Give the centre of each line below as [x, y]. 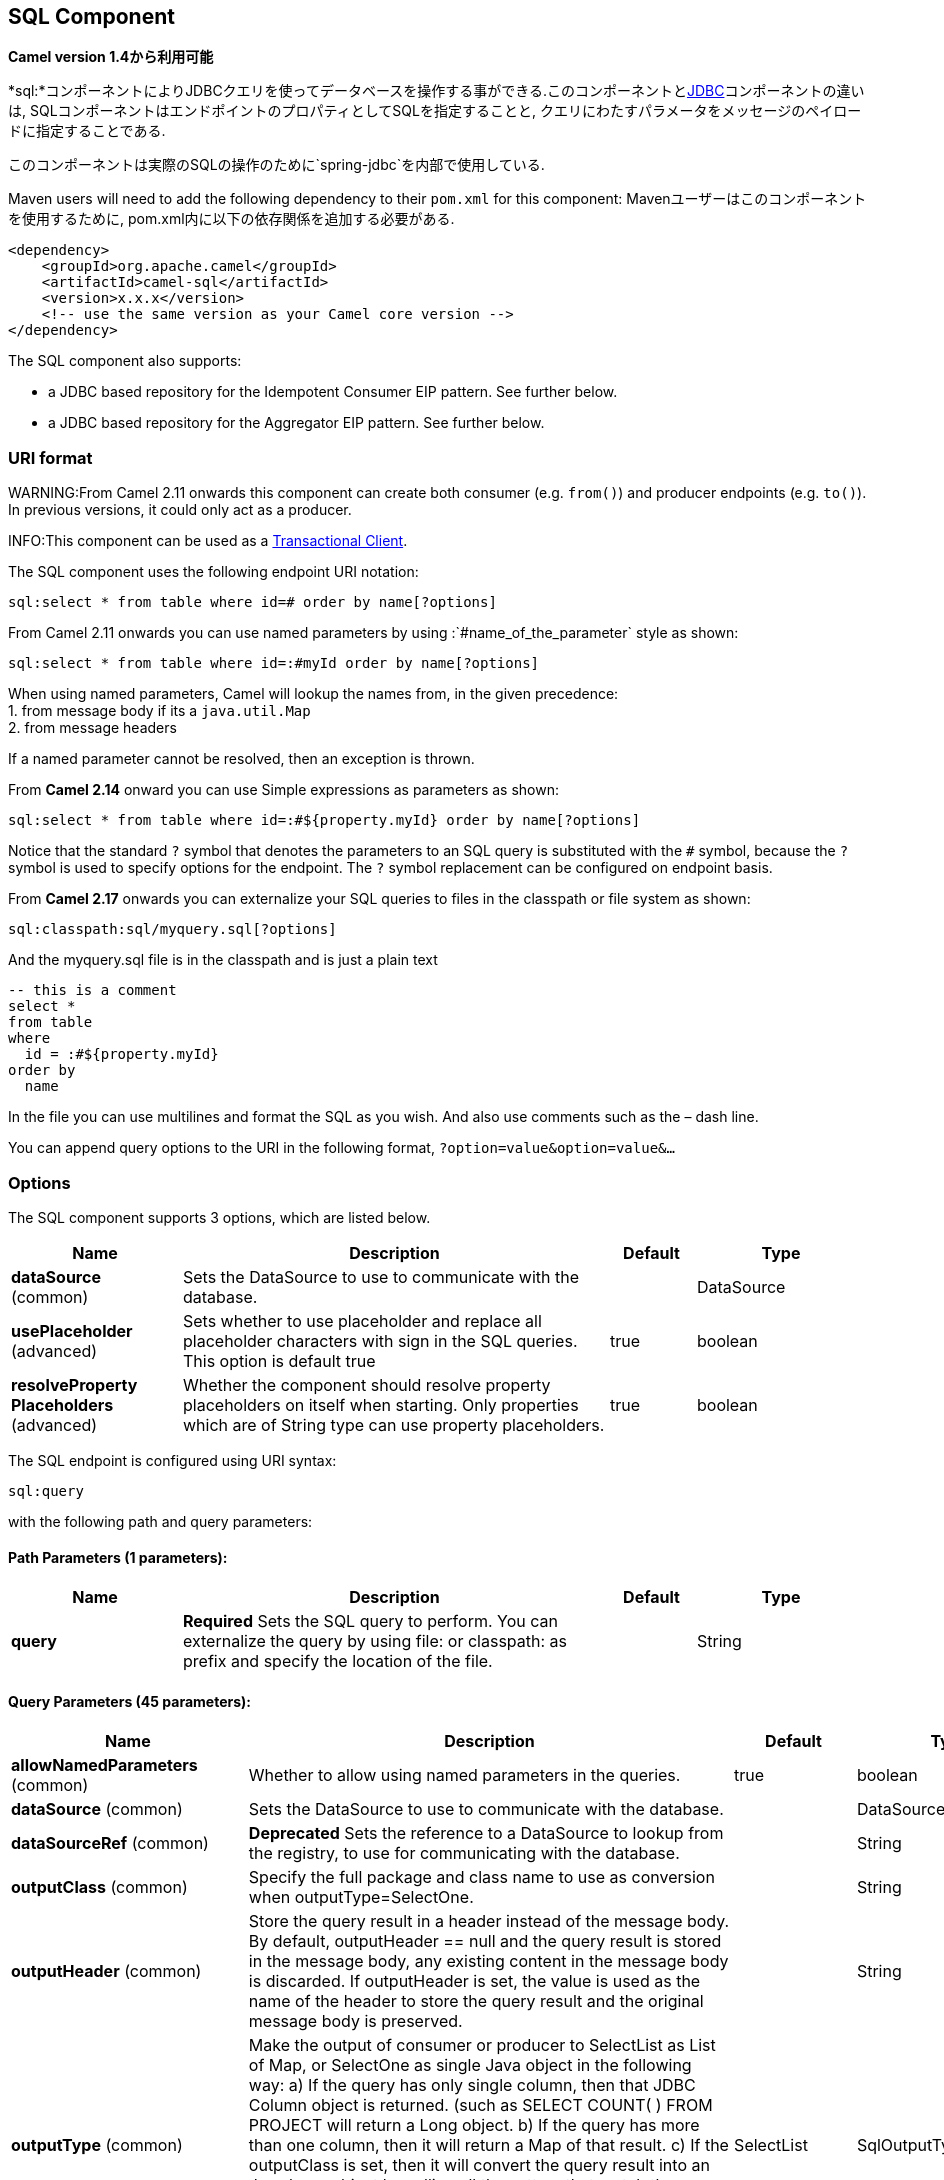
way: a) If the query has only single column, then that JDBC [472, 2085]
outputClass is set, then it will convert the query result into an [479, 2165]
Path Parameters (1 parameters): [118, 1557]
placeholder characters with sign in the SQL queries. [380, 1340]
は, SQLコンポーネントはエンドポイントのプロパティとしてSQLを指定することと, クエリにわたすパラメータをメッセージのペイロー [435, 111]
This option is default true [279, 1360]
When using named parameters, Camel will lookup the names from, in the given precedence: [313, 694]
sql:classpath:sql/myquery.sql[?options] [172, 929]
